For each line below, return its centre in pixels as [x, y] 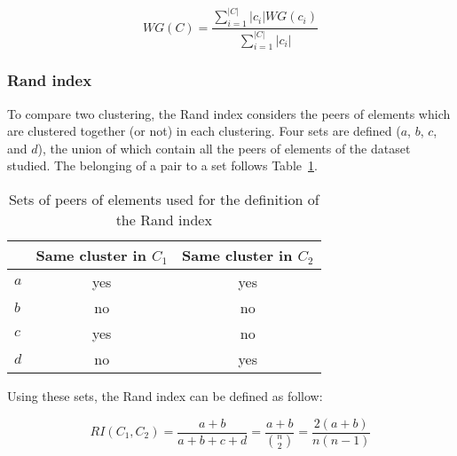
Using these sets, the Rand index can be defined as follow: [165, 395]
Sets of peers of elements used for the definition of [164, 199]
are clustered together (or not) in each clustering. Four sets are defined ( [204, 131]
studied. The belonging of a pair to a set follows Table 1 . [162, 165]
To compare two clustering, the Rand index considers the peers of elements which [229, 113]
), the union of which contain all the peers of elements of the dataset [224, 148]
